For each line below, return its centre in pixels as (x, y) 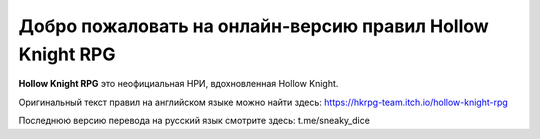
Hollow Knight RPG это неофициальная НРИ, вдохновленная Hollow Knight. (178, 84)
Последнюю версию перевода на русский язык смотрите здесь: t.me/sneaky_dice (194, 121)
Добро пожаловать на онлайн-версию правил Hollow (253, 26)
